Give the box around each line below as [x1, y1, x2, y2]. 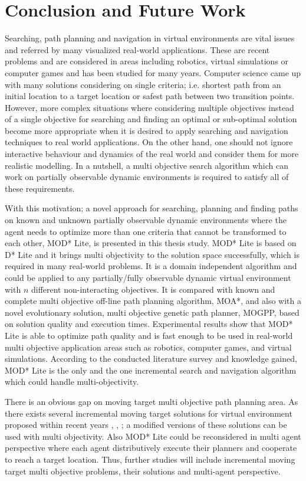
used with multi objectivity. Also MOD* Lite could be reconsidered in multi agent [5, 430, 301, 442]
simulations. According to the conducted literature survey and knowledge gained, [5, 352, 297, 365]
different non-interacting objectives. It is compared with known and [31, 283, 275, 295]
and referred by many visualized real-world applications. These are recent [5, 43, 270, 55]
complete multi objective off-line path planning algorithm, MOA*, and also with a [5, 295, 301, 307]
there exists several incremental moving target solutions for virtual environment [5, 407, 292, 419]
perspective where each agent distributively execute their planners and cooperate [5, 441, 297, 454]
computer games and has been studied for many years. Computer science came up [5, 66, 301, 78]
